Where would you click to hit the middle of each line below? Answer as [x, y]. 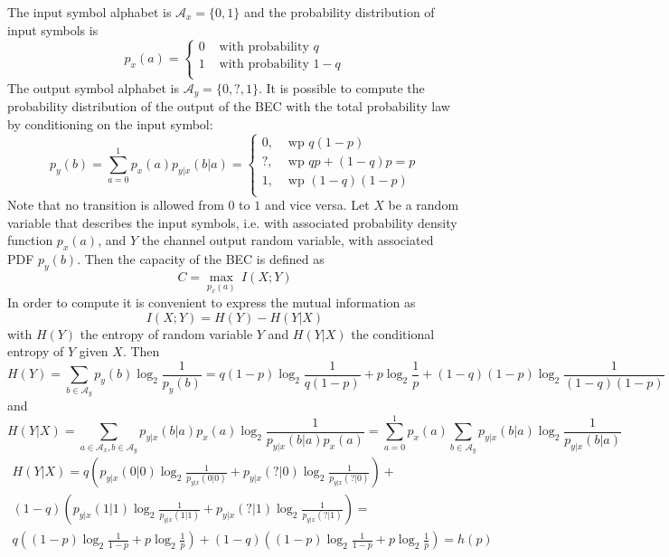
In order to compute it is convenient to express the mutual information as [212, 302]
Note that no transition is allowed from [116, 205]
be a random [424, 205]
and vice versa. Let [317, 205]
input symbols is [53, 29]
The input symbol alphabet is [90, 12]
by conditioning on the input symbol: [110, 123]
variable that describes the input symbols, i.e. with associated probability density [232, 222]
